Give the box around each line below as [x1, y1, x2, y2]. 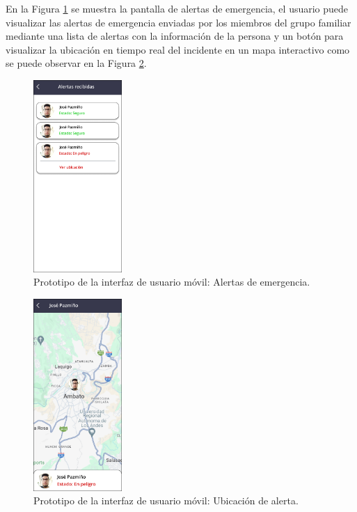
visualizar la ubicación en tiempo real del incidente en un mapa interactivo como [6, 42, 350, 56]
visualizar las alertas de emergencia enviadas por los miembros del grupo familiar [6, 15, 351, 29]
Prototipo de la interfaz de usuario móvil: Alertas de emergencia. [33, 274, 310, 289]
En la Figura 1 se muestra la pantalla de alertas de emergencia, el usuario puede [6, 1, 349, 15]
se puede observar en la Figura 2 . [6, 56, 147, 70]
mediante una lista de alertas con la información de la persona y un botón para [6, 29, 344, 43]
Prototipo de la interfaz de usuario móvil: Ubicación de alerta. [33, 493, 299, 508]
